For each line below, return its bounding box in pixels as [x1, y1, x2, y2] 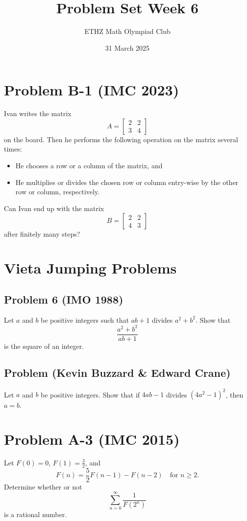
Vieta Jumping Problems [4, 258, 177, 278]
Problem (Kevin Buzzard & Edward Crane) [4, 365, 231, 380]
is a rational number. [4, 509, 67, 520]
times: [4, 144, 22, 154]
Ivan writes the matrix [4, 108, 72, 119]
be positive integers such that [41, 314, 129, 325]
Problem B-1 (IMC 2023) [4, 80, 179, 100]
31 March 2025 [105, 42, 150, 53]
